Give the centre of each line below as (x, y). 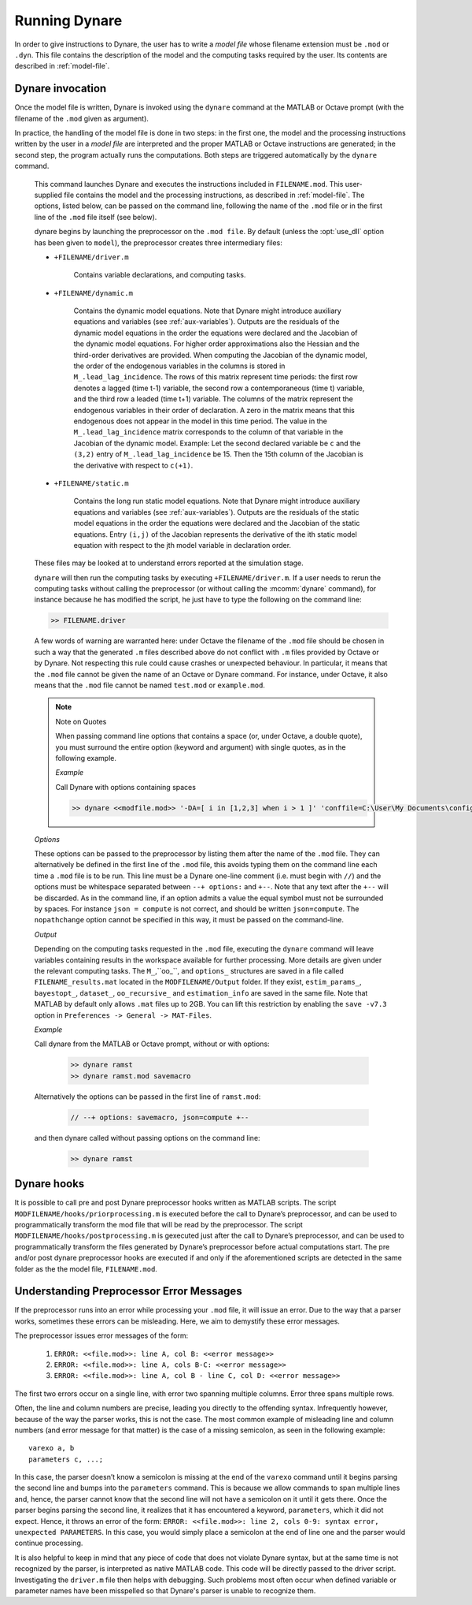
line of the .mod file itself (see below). (96, 217)
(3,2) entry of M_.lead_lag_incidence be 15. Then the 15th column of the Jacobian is (218, 454)
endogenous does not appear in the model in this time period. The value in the (201, 421)
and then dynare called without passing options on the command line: (147, 1138)
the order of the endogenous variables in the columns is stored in (179, 366)
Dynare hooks (50, 1184)
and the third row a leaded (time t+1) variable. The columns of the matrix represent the (213, 399)
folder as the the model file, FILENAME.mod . (86, 1268)
